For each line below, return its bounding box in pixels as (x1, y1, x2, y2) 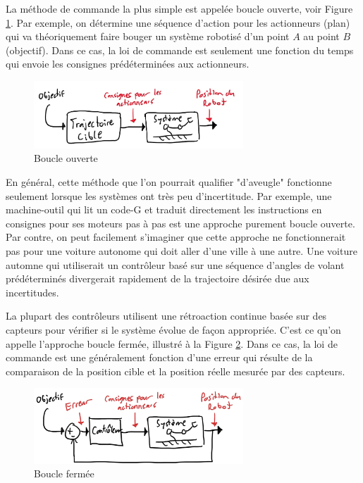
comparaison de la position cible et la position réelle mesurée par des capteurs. (6, 363, 345, 378)
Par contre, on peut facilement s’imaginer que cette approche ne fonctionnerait (6, 230, 346, 244)
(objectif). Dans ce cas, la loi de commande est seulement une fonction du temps (6, 42, 354, 57)
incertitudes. (6, 284, 59, 299)
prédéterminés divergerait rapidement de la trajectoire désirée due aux (6, 271, 309, 286)
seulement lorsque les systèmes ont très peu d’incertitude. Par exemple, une (6, 188, 332, 203)
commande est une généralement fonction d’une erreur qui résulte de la (6, 350, 313, 365)
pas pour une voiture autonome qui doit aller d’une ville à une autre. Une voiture (6, 243, 357, 258)
